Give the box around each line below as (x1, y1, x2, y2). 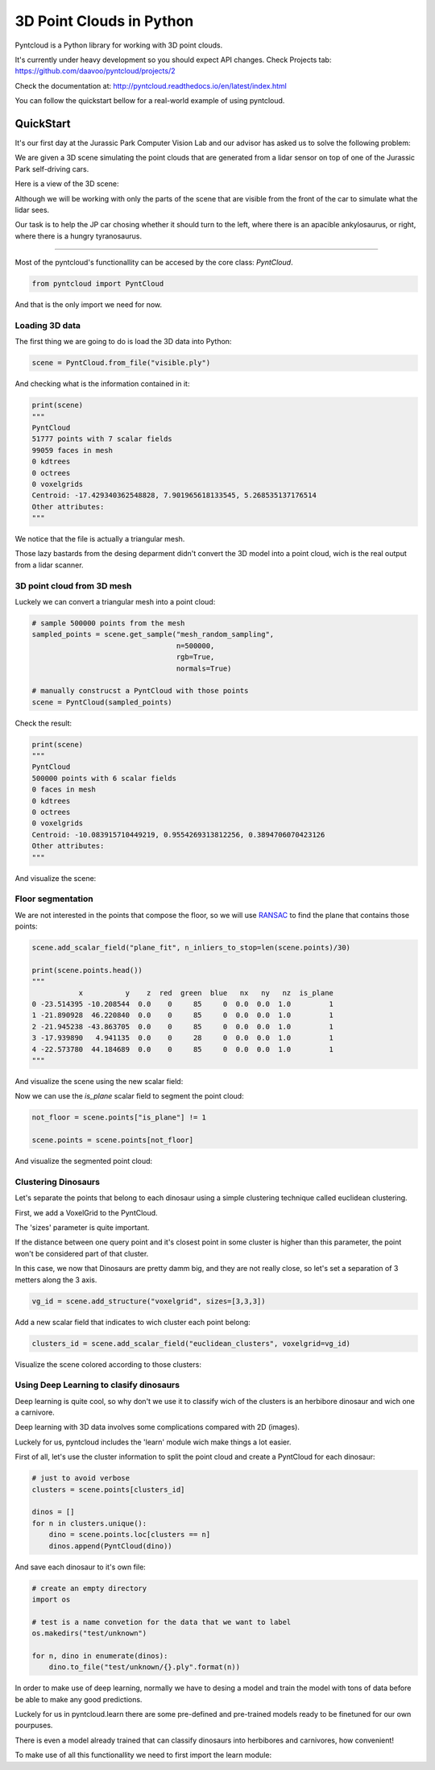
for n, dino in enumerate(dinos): (31, 1651, 168, 1660)
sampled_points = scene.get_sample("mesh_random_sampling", (31, 629, 275, 639)
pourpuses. (14, 1721, 53, 1731)
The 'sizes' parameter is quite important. (14, 1223, 150, 1232)
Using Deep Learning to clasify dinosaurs (14, 1379, 180, 1390)
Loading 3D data (14, 319, 81, 330)
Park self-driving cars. (14, 164, 89, 173)
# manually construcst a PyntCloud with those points (31, 686, 249, 696)
